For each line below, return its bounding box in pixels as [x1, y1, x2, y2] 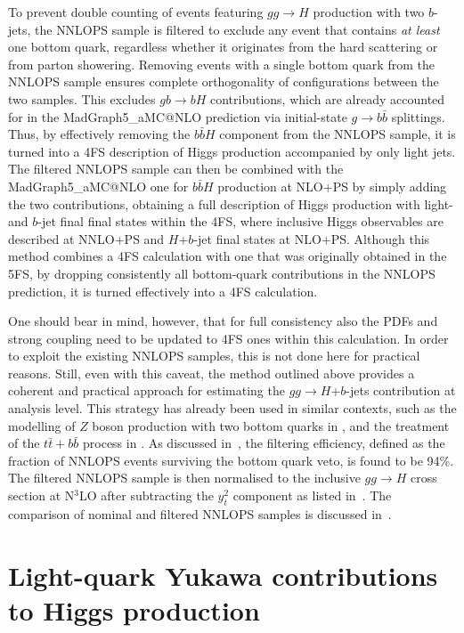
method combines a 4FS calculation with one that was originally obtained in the [8, 247, 447, 265]
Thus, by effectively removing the [8, 125, 191, 143]
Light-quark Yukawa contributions [8, 556, 438, 593]
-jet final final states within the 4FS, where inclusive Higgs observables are [37, 212, 444, 231]
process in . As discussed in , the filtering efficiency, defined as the [83, 434, 445, 452]
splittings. [391, 107, 445, 126]
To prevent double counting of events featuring [8, 3, 264, 20]
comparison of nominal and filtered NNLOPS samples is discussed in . [8, 504, 392, 523]
